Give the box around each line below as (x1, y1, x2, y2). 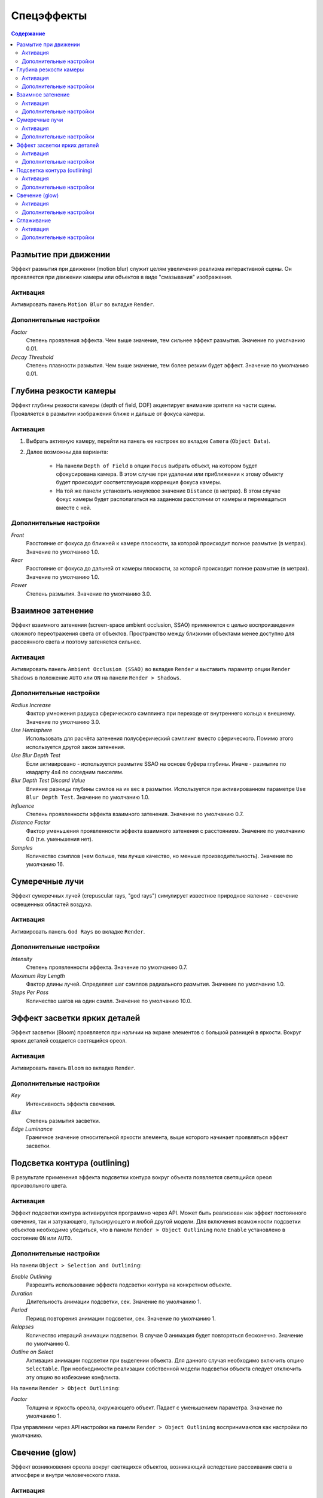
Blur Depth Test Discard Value (11, 777, 86, 784)
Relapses (11, 1323, 34, 1330)
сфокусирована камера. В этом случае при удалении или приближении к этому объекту (56, 470, 284, 478)
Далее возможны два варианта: (26, 448, 108, 455)
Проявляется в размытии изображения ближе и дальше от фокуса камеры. (11, 410, 205, 417)
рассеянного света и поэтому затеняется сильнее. (11, 638, 142, 645)
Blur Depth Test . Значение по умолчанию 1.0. (26, 794, 150, 801)
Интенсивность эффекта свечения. (26, 1100, 116, 1107)
